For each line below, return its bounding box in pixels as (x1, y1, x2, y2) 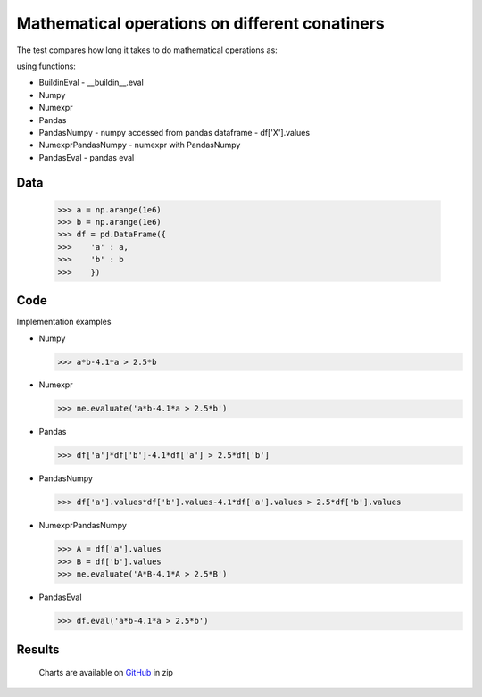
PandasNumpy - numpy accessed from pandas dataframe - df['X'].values (38, 127, 311, 137)
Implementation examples (16, 317, 112, 328)
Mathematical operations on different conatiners (16, 13, 385, 33)
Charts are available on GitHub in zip (38, 668, 174, 678)
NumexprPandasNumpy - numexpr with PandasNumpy (38, 139, 241, 151)
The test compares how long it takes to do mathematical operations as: (16, 45, 278, 55)
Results (16, 642, 60, 657)
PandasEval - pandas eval (38, 152, 135, 162)
